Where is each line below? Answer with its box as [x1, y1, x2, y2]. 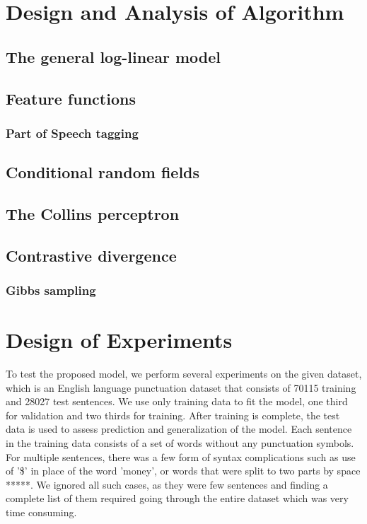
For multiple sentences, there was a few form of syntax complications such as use [6, 449, 356, 464]
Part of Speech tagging [6, 124, 139, 141]
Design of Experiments [6, 325, 233, 354]
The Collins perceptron [6, 202, 180, 224]
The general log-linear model [6, 45, 221, 67]
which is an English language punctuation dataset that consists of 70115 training [6, 380, 356, 395]
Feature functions [6, 87, 136, 109]
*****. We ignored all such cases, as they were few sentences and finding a [6, 477, 328, 491]
